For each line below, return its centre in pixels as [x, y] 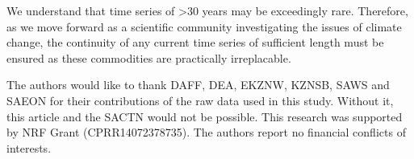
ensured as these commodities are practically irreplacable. [149, 57]
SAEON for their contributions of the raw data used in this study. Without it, [200, 100]
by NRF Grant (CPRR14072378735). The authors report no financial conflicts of [206, 132]
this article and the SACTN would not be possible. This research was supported [205, 116]
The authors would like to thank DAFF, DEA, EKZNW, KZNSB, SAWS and [198, 85]
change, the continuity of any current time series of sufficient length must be [195, 42]
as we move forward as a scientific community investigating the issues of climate [204, 26]
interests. [29, 147]
